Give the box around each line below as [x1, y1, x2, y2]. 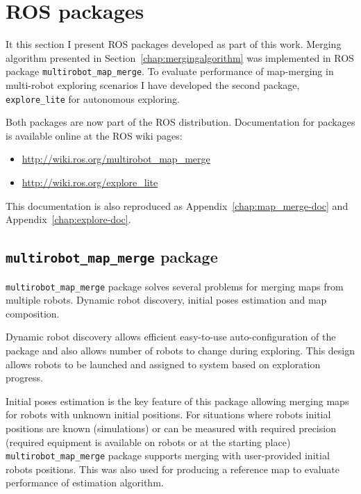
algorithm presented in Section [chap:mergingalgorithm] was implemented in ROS [6, 50, 354, 65]
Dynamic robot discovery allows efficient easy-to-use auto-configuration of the [6, 329, 336, 344]
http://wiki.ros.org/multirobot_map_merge [22, 151, 210, 166]
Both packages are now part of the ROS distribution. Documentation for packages [6, 115, 355, 129]
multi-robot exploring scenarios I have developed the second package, [6, 77, 300, 92]
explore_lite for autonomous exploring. [6, 91, 180, 106]
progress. [6, 370, 43, 385]
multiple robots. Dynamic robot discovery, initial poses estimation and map [6, 293, 327, 307]
